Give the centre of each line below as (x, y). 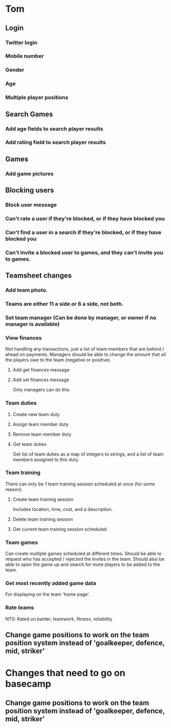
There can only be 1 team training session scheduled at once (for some (80, 484)
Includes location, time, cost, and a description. (63, 509)
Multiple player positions (37, 97)
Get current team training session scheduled (60, 529)
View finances (24, 338)
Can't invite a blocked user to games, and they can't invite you (84, 252)
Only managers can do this (41, 390)
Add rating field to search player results (56, 143)
